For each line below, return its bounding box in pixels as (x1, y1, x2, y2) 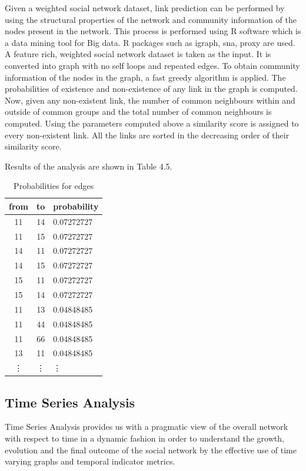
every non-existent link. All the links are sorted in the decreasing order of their (5, 128, 290, 141)
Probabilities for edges (14, 180, 94, 192)
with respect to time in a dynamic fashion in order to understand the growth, (5, 432, 284, 445)
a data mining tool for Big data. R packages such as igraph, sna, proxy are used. (5, 36, 295, 48)
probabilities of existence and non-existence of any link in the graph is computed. (5, 82, 298, 95)
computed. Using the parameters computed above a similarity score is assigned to (5, 117, 299, 129)
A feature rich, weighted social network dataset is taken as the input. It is (5, 48, 271, 60)
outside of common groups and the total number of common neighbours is (5, 105, 272, 118)
